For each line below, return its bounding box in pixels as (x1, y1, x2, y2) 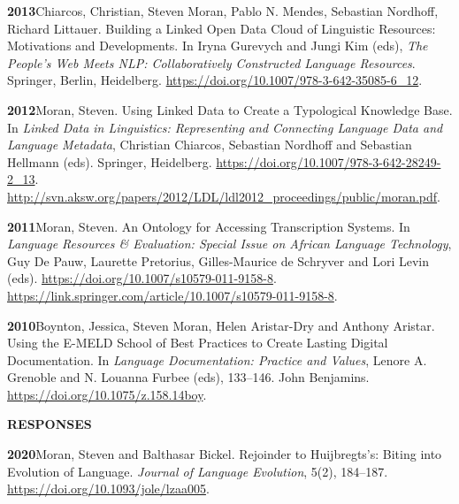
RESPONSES (7, 415, 92, 433)
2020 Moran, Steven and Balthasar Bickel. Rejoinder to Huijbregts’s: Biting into (7, 445, 442, 463)
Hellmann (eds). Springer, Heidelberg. (7, 152, 212, 171)
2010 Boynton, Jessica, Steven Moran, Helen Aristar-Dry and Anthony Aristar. (7, 316, 435, 334)
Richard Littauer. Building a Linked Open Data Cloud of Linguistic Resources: (7, 19, 436, 37)
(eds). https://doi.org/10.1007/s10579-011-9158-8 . (7, 269, 277, 287)
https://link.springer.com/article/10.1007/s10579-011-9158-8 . (7, 286, 338, 304)
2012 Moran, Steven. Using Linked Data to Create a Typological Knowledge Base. (7, 100, 453, 118)
